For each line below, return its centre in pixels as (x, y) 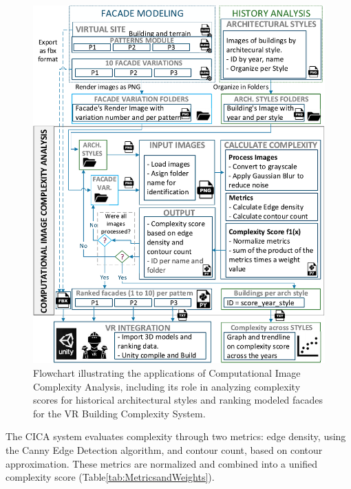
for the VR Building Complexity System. (119, 413)
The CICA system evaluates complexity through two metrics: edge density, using (176, 436)
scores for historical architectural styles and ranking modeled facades (178, 400)
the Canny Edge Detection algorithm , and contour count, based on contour (164, 449)
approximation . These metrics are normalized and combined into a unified (161, 463)
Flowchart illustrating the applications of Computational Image (167, 372)
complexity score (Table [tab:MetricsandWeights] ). (110, 477)
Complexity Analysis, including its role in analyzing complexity (167, 386)
